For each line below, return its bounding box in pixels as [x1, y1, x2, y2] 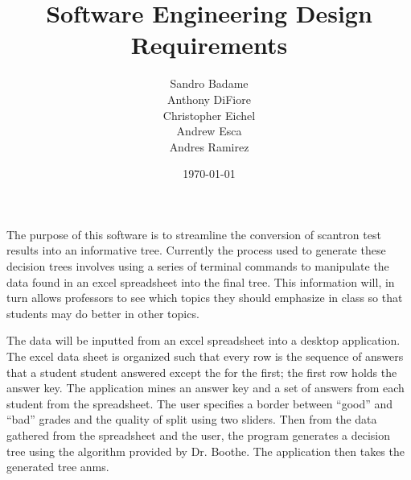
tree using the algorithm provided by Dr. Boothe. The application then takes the [6, 442, 405, 459]
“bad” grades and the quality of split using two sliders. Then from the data [6, 411, 377, 428]
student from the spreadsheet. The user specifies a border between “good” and [6, 395, 393, 412]
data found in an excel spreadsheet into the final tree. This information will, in [6, 273, 395, 290]
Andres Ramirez [169, 138, 249, 155]
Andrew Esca [176, 122, 242, 139]
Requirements [130, 28, 288, 61]
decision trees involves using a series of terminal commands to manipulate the [6, 258, 389, 275]
